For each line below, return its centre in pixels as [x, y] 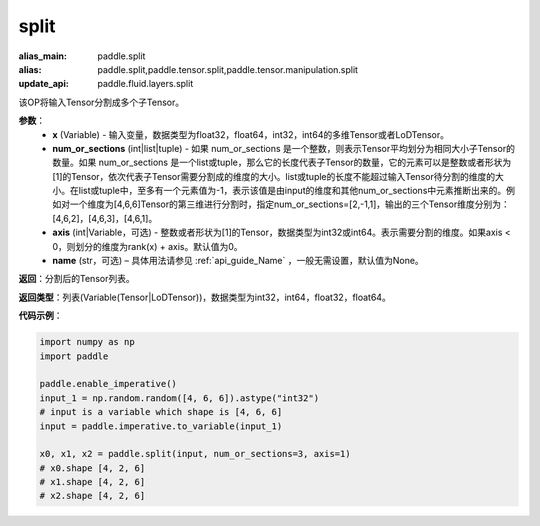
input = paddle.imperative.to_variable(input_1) [161, 426]
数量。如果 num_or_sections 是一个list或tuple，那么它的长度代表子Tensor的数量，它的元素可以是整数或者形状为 [282, 162]
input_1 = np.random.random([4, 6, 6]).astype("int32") [179, 398]
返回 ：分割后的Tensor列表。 [76, 279]
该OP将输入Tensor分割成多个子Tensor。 [101, 102]
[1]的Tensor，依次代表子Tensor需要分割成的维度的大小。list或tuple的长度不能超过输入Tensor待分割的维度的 [273, 176]
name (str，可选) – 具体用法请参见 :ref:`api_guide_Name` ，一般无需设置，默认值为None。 [238, 261]
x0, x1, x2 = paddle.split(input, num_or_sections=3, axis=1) [195, 454]
